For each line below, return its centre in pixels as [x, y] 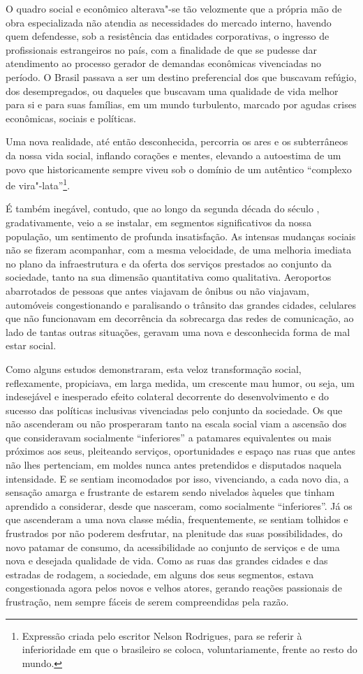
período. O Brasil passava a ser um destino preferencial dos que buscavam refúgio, [181, 76]
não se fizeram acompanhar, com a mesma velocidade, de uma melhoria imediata [179, 250]
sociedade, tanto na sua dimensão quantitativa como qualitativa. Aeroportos [169, 277]
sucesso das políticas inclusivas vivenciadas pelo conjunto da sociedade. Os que [174, 410]
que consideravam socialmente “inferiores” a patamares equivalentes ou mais [169, 437]
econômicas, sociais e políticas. [71, 118]
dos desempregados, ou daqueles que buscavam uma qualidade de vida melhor [172, 90]
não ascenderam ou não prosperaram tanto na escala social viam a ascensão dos [176, 424]
